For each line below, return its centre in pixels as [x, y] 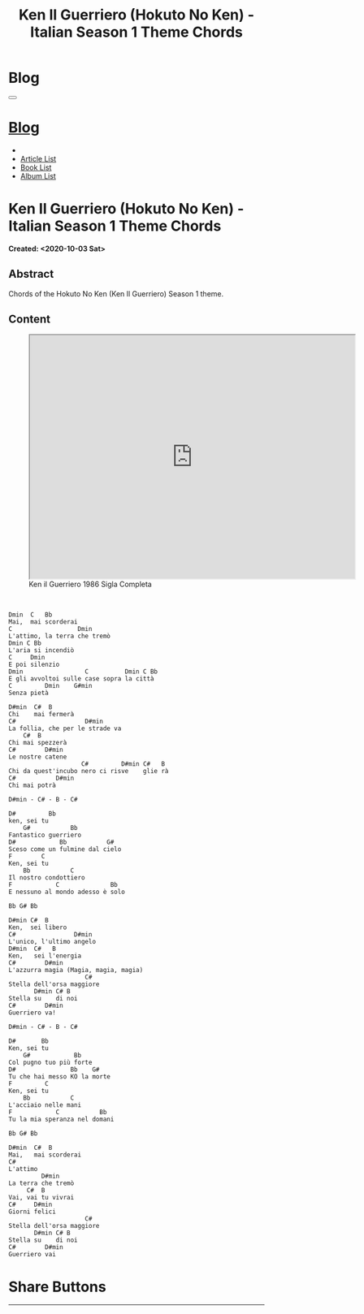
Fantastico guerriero [45, 835]
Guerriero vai [32, 1255]
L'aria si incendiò [41, 651]
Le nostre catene [38, 757]
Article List [38, 158]
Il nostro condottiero [47, 878]
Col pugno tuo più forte [50, 1063]
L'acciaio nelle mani [45, 1105]
